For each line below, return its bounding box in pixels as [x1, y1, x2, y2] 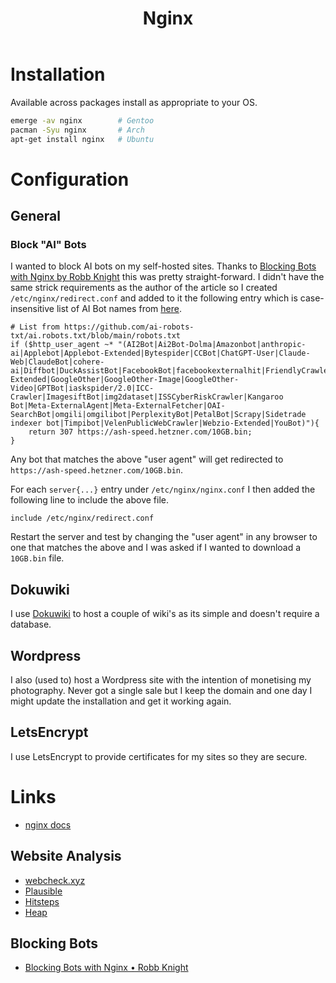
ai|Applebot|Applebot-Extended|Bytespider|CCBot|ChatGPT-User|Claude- [10, 348, 311, 359]
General [10, 208, 62, 225]
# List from [10, 322, 60, 332]
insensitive [10, 303, 55, 315]
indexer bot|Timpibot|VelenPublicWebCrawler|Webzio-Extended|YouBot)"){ [10, 418, 320, 429]
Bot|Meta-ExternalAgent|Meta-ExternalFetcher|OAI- [10, 401, 226, 411]
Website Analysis [10, 848, 122, 865]
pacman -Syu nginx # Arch [10, 125, 145, 135]
